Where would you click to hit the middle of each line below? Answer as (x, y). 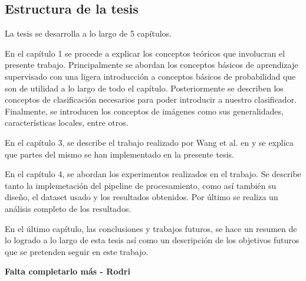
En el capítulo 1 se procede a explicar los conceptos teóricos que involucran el (145, 53)
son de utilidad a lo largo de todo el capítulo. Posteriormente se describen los (144, 88)
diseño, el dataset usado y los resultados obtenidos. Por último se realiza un (142, 197)
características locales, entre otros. (67, 122)
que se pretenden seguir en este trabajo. (77, 251)
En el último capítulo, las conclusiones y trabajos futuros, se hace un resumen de (151, 228)
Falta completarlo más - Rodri (68, 271)
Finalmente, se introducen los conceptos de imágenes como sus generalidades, (144, 111)
